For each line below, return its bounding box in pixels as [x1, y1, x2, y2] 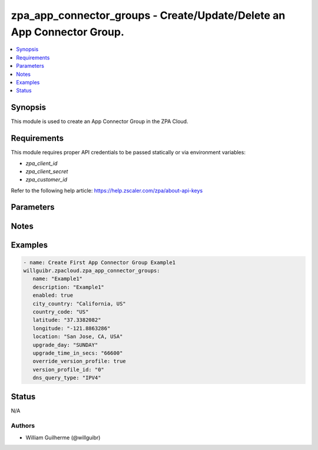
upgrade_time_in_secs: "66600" [32, 350, 123, 356]
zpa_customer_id [25, 176, 68, 183]
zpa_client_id [25, 160, 58, 167]
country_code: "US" [32, 309, 89, 315]
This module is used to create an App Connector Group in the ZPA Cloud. [11, 118, 188, 125]
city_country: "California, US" [32, 300, 126, 307]
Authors [11, 422, 35, 430]
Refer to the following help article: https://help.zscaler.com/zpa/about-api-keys [11, 187, 203, 194]
